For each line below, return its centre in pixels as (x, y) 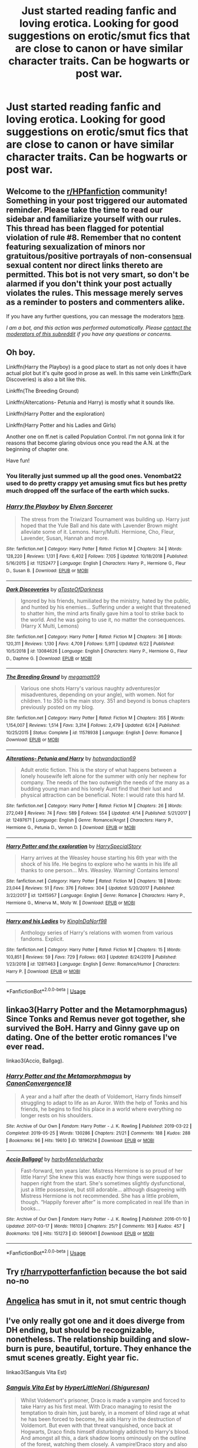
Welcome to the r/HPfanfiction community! (87, 191)
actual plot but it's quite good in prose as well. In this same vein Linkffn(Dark (99, 373)
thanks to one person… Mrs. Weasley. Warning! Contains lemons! (100, 870)
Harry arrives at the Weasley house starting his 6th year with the (99, 857)
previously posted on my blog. (57, 707)
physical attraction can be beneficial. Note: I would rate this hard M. (103, 795)
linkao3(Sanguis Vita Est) (37, 1372)
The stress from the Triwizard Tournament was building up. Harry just (105, 519)
